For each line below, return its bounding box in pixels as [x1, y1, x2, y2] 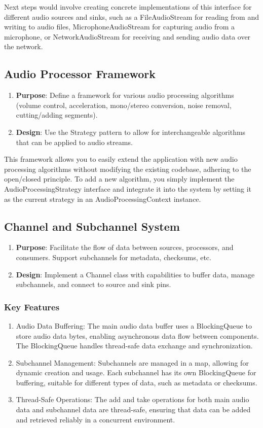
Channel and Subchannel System [4, 218, 180, 234]
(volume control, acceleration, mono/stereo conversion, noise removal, [16, 99, 232, 110]
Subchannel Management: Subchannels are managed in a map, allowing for [16, 357, 249, 368]
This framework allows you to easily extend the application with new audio [4, 154, 238, 164]
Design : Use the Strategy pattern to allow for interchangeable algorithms [16, 126, 246, 137]
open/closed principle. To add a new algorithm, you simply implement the [4, 173, 235, 184]
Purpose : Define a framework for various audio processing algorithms [16, 90, 234, 100]
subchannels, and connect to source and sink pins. [16, 279, 171, 290]
